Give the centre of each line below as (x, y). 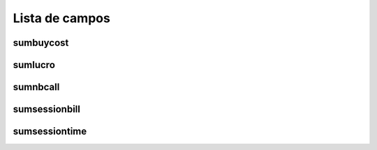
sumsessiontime (50, 132)
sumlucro (34, 65)
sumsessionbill (46, 109)
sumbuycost (41, 43)
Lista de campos (62, 18)
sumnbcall (36, 87)
